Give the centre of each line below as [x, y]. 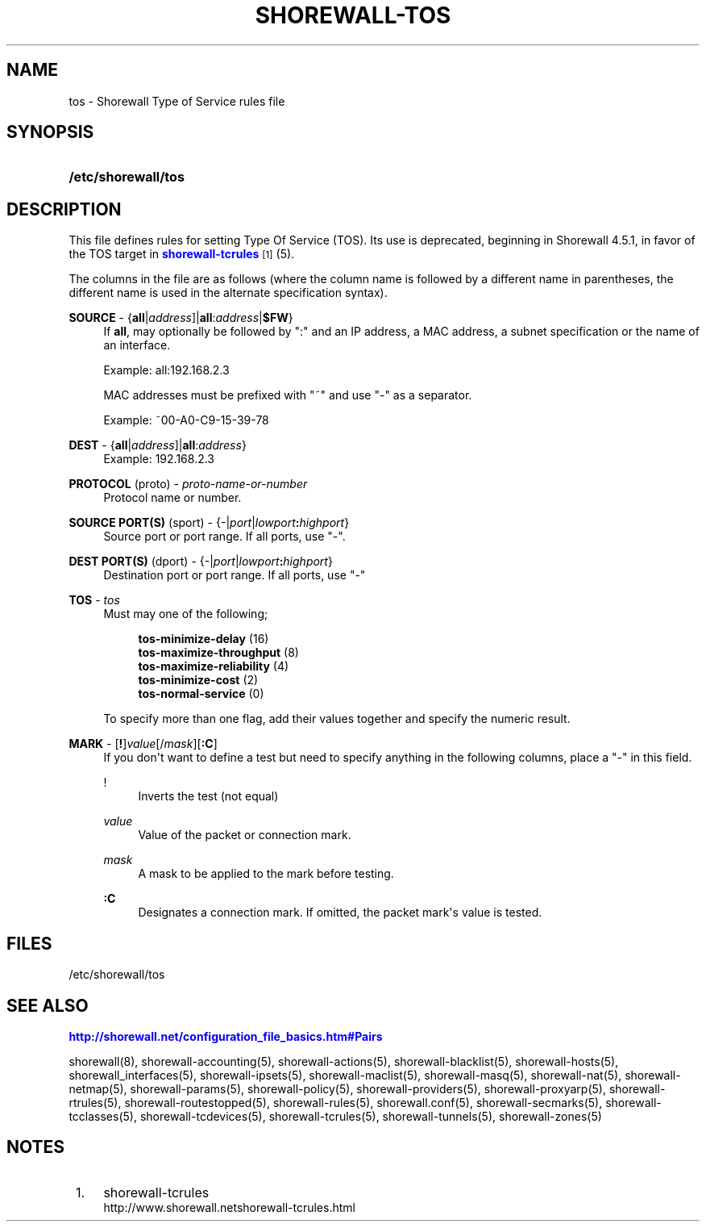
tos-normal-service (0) [201, 694]
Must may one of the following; [186, 614]
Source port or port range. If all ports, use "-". [224, 537]
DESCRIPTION [64, 209]
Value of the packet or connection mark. [245, 835]
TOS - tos [94, 600]
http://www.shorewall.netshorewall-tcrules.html [229, 1207]
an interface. [137, 345]
